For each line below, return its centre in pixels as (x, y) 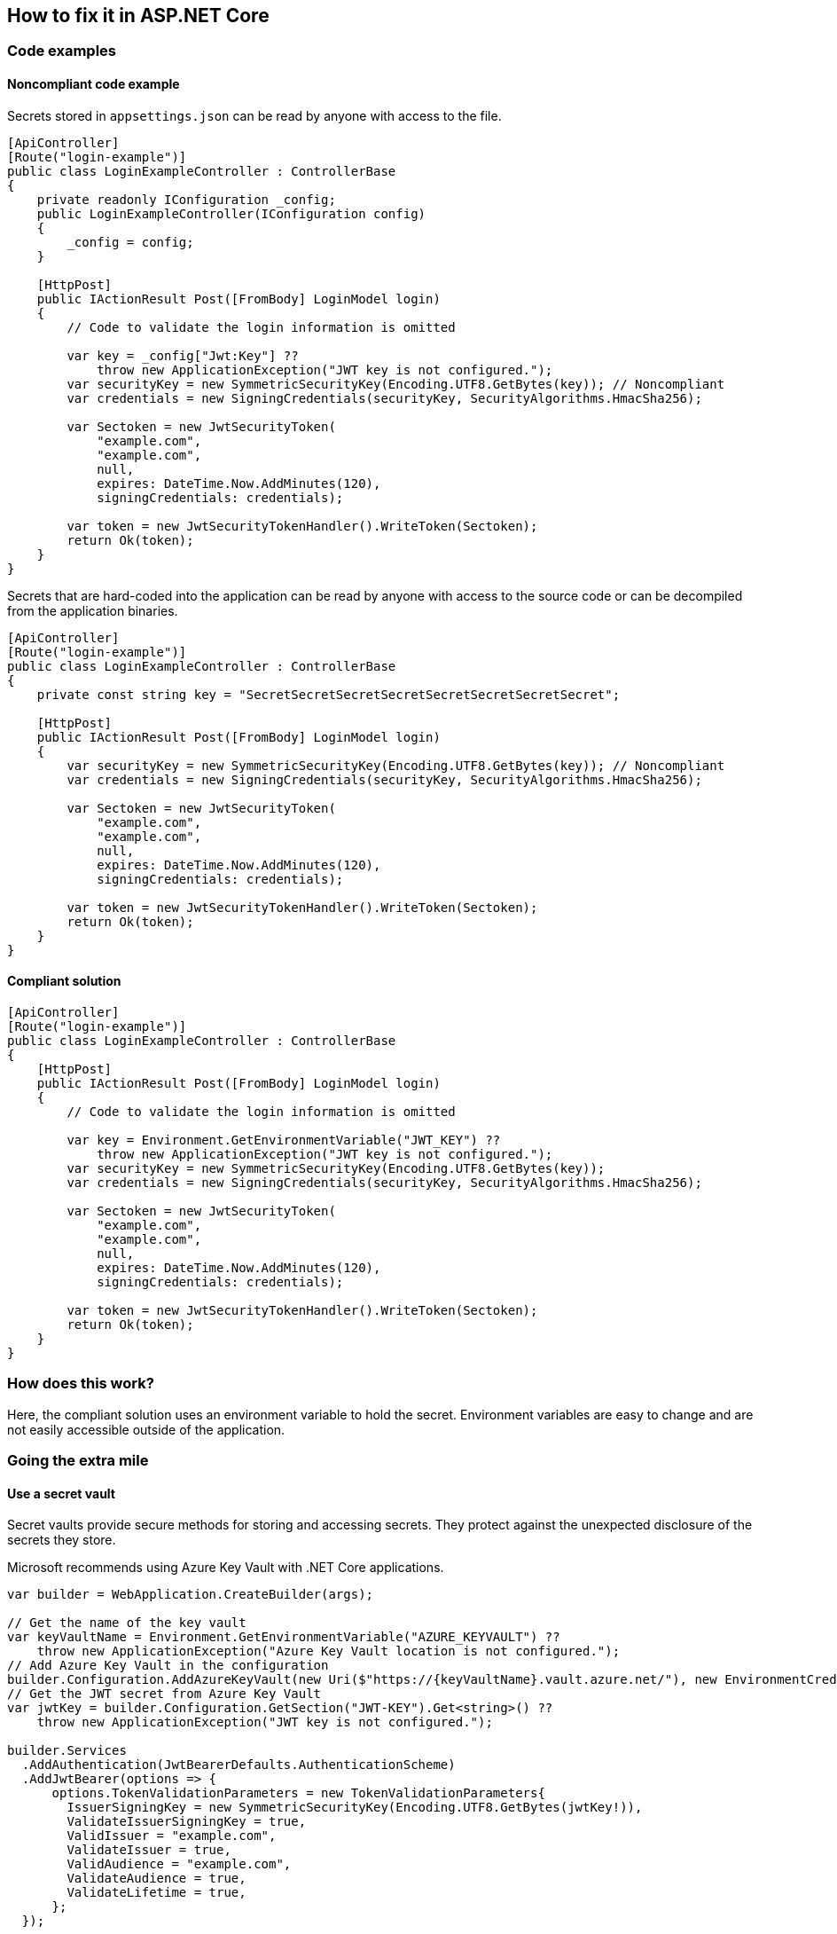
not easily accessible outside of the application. (146, 1429)
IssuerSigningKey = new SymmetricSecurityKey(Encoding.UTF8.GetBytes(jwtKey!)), (355, 1808)
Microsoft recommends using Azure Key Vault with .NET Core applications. (226, 1568)
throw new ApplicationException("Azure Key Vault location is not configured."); (329, 1651)
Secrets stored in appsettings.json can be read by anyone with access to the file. (254, 115)
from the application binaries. (93, 610)
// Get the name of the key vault (127, 1623)
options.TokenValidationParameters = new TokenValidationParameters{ (298, 1793)
